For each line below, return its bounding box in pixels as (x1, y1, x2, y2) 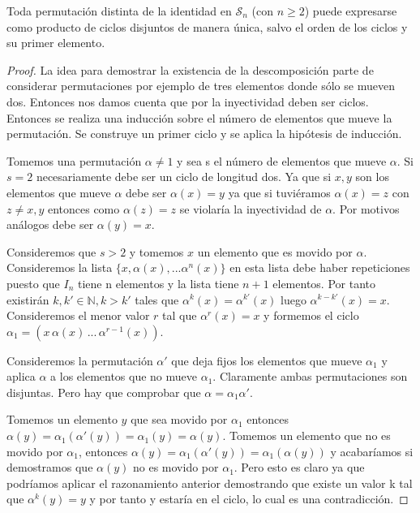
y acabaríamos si (330, 442, 414, 459)
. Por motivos (332, 200, 400, 217)
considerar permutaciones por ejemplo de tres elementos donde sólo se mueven (6, 77, 395, 94)
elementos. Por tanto (272, 274, 375, 291)
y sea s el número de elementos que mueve (177, 152, 387, 169)
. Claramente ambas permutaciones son (212, 368, 408, 385)
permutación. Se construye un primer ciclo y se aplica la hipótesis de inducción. (6, 125, 402, 142)
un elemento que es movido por (197, 243, 353, 260)
